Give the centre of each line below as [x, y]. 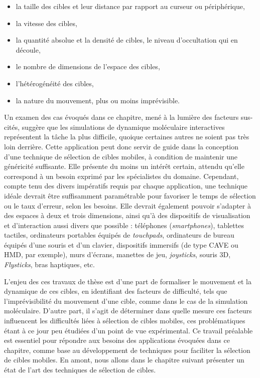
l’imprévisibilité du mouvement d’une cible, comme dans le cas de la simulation [126, 301]
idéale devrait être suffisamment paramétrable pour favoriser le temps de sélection [130, 195]
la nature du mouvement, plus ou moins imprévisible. [98, 100]
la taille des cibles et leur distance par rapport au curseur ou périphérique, [130, 6]
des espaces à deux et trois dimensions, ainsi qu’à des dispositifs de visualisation [127, 215]
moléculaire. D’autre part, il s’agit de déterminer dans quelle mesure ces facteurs [128, 311]
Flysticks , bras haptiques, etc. [49, 264]
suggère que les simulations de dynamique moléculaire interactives [123, 127]
